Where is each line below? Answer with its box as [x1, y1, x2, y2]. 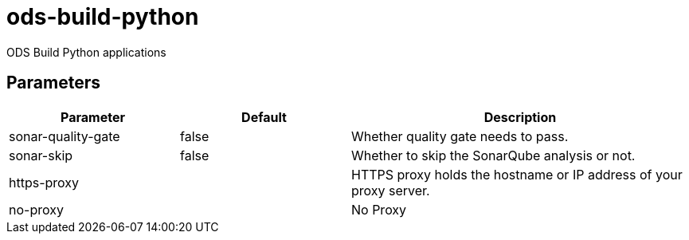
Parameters [6, 73, 100, 93]
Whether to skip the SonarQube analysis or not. [351, 147, 636, 163]
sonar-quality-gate [9, 128, 120, 144]
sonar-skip [9, 147, 73, 163]
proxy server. [351, 182, 430, 199]
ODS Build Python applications [6, 45, 166, 59]
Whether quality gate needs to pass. [351, 128, 569, 144]
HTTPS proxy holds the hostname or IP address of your [351, 166, 683, 183]
